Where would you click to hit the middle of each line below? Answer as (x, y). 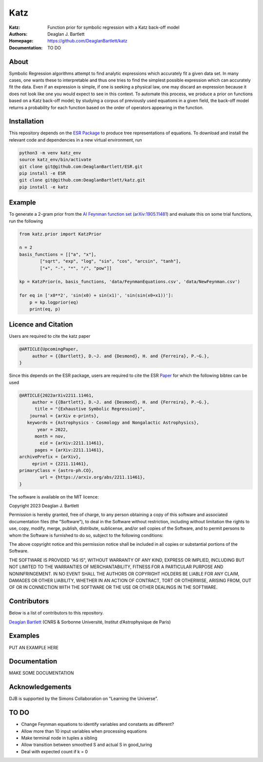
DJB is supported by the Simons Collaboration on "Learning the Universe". (84, 699)
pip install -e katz (44, 187)
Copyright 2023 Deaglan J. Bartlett (44, 506)
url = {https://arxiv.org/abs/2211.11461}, (93, 477)
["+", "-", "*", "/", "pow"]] (76, 268)
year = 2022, (53, 429)
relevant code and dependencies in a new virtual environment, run (75, 140)
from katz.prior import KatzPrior (60, 234)
